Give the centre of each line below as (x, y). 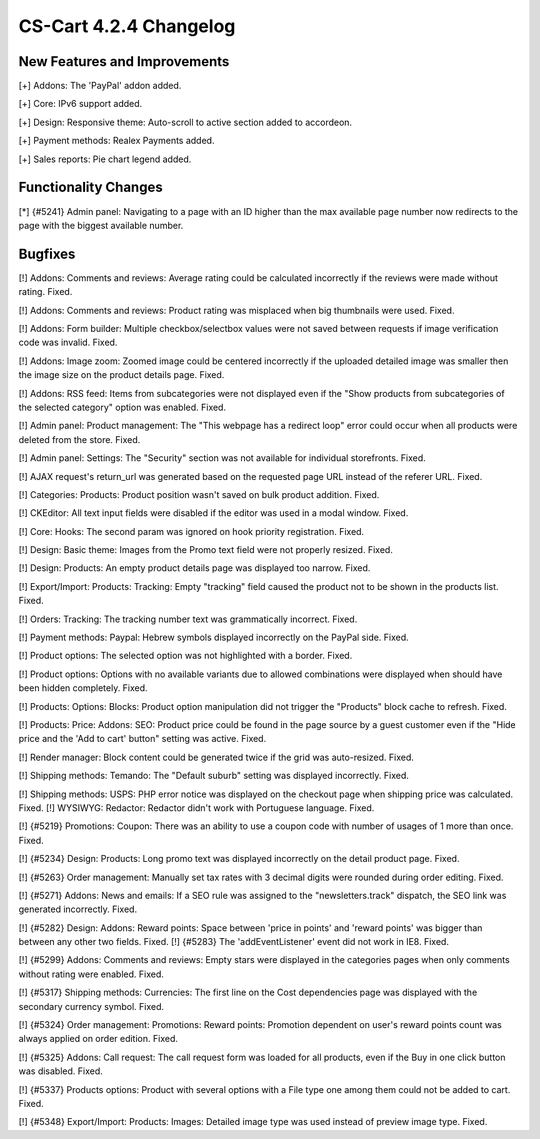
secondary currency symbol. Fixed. (91, 1006)
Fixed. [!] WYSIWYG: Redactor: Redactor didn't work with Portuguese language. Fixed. (196, 807)
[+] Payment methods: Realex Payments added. (116, 141)
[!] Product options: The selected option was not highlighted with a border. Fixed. (185, 656)
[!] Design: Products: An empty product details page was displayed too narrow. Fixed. (194, 568)
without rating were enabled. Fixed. (91, 974)
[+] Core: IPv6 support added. (80, 104)
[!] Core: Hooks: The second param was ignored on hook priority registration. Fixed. (191, 531)
